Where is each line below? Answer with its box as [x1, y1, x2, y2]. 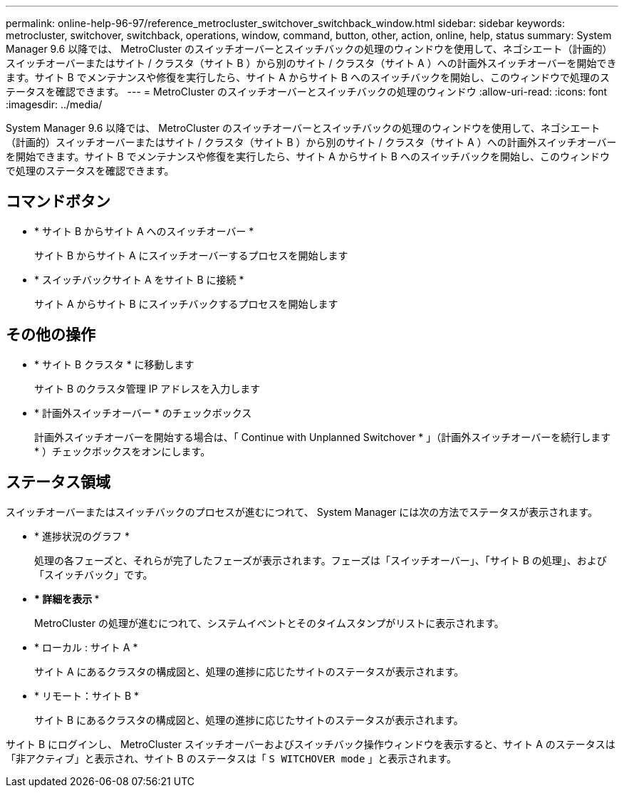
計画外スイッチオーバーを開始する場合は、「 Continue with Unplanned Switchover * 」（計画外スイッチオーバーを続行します [34, 430, 611, 443]
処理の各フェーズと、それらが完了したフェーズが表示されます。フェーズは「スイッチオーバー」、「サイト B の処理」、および [34, 554, 607, 566]
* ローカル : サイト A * [34, 641, 138, 653]
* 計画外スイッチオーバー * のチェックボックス [34, 406, 252, 419]
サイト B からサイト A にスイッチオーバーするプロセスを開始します [34, 249, 348, 261]
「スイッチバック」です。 [34, 568, 153, 581]
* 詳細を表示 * [34, 592, 100, 605]
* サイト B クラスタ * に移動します [34, 358, 194, 370]
